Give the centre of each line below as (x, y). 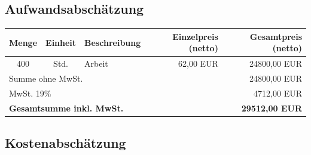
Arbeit (96, 63)
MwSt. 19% (30, 93)
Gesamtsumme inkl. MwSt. (66, 108)
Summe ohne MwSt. (46, 78)
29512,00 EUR (272, 108)
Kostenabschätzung (65, 143)
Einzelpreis (195, 36)
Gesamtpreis (276, 36)
